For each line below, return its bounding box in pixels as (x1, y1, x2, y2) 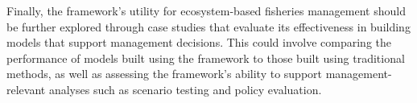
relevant (6, 80, 46, 97)
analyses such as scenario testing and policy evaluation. (48, 80, 322, 97)
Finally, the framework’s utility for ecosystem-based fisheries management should (6, 2, 406, 19)
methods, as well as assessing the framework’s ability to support (6, 65, 322, 82)
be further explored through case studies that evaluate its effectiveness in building (6, 18, 411, 35)
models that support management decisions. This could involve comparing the (6, 34, 392, 51)
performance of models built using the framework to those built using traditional (6, 49, 405, 66)
